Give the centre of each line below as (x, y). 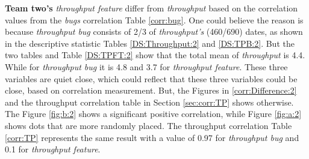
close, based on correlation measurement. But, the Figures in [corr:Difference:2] (151, 90)
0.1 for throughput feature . (53, 149)
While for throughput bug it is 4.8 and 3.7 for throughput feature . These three (146, 66)
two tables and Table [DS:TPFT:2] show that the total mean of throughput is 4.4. (155, 55)
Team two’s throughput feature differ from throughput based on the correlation (151, 8)
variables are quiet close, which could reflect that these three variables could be (151, 78)
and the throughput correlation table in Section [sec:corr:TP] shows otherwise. (149, 102)
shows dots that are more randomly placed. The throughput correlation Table (148, 125)
